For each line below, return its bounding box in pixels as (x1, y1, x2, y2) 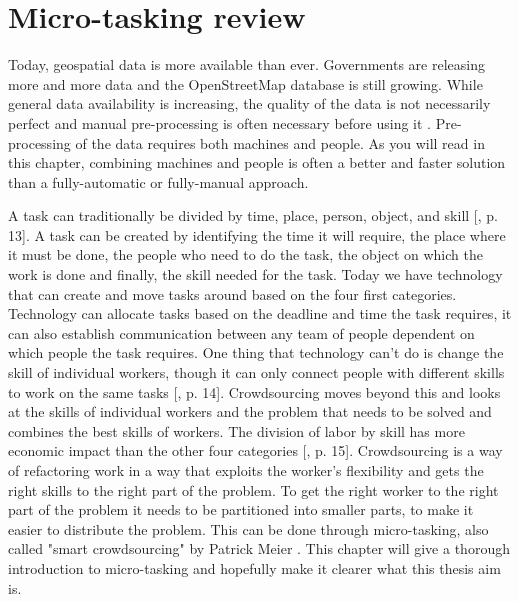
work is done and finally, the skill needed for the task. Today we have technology (8, 264, 503, 285)
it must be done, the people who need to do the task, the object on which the (8, 244, 483, 265)
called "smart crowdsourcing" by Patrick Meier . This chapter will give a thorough (8, 538, 510, 559)
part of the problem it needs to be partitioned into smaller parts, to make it (8, 499, 474, 520)
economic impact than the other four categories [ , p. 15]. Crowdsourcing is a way (8, 440, 503, 461)
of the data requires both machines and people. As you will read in (75, 132, 485, 153)
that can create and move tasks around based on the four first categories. (8, 283, 457, 304)
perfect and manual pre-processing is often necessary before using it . (8, 112, 431, 133)
